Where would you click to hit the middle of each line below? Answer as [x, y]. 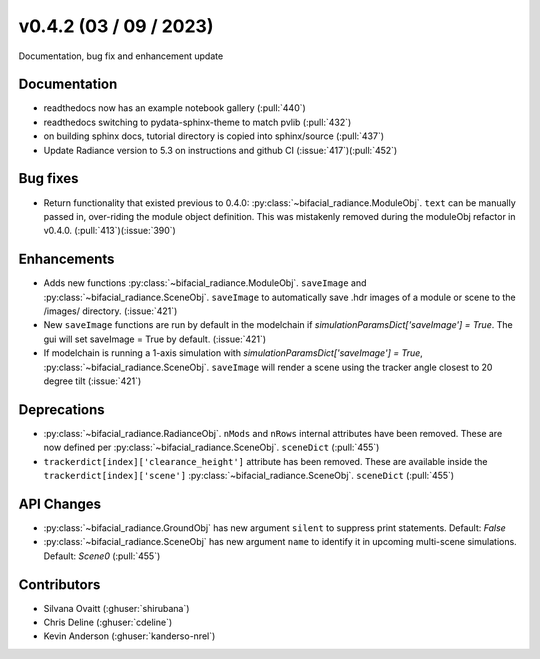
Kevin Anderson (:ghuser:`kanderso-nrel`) [129, 636]
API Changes [60, 503]
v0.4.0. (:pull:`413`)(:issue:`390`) [110, 231]
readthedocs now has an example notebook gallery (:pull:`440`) [175, 108]
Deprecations [61, 409]
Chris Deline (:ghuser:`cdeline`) [108, 622]
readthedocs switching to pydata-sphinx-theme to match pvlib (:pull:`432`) [197, 122]
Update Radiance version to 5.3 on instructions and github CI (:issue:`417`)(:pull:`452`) [220, 150]
